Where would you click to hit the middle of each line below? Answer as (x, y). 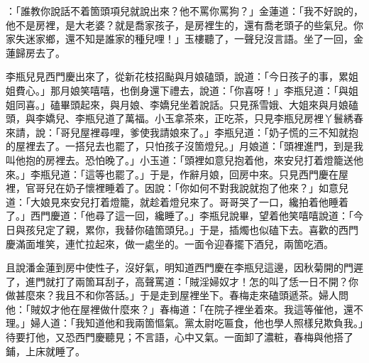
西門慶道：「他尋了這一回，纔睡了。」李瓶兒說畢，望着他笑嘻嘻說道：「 (192, 216)
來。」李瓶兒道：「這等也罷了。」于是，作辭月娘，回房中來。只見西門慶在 (172, 174)
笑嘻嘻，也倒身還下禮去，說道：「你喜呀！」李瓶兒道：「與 (214, 90)
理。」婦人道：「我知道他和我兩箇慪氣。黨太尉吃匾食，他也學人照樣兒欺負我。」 (184, 323)
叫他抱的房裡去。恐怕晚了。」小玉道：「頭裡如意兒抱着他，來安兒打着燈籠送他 (184, 159)
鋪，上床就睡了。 (45, 351)
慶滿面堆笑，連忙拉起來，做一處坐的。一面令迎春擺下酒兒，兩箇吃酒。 (170, 243)
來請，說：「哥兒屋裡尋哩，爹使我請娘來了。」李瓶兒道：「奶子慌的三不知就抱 (182, 132)
